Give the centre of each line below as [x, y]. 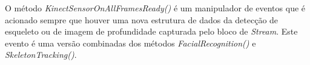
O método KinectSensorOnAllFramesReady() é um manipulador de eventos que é [155, 8]
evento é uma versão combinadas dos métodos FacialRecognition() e [130, 43]
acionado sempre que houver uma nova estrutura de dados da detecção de [142, 19]
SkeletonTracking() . [41, 55]
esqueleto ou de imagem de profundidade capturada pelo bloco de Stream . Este [151, 31]
